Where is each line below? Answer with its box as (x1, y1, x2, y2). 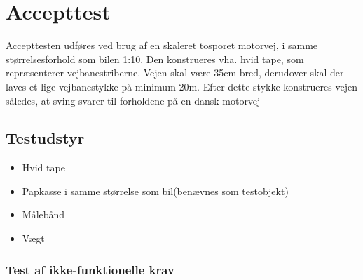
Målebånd (22, 207, 65, 222)
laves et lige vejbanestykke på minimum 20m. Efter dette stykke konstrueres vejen (6, 79, 357, 93)
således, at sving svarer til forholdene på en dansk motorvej (6, 93, 261, 107)
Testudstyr (6, 127, 85, 149)
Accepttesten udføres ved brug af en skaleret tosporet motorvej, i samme (6, 38, 318, 53)
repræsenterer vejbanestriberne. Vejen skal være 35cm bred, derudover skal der (6, 65, 344, 80)
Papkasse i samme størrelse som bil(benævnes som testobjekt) (22, 183, 289, 198)
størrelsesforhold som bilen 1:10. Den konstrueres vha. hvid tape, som (6, 51, 304, 66)
